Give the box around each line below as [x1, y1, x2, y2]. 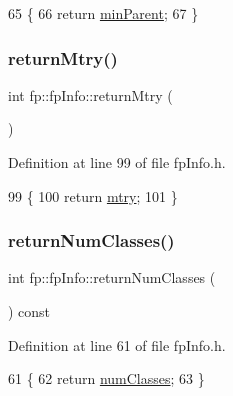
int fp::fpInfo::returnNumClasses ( [8, 267, 216, 288]
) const [8, 301, 51, 321]
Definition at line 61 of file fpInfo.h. [8, 334, 226, 355]
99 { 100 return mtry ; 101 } [8, 185, 178, 206]
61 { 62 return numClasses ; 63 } [8, 368, 205, 389]
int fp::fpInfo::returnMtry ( [8, 84, 173, 105]
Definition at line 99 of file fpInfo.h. [8, 152, 226, 172]
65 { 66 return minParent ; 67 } [8, 3, 199, 23]
